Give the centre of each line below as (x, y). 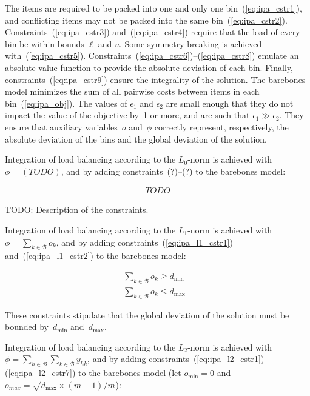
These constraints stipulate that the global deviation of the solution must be (147, 314)
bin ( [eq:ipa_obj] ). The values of (66, 103)
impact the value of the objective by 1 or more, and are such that (127, 115)
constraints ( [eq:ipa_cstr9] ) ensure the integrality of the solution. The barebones (155, 79)
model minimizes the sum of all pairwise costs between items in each (132, 91)
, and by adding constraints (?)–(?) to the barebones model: (173, 171)
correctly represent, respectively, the (221, 126)
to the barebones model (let (130, 373)
